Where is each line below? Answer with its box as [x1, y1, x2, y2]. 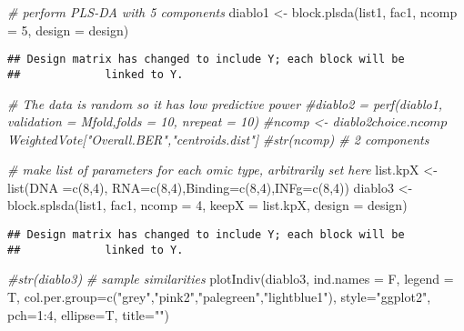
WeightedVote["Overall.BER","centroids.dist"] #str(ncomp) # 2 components [7, 129, 429, 148]
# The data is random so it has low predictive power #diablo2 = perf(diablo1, [7, 94, 443, 113]
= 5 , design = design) [7, 20, 129, 39]
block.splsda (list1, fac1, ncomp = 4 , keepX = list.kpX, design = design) [7, 196, 408, 215]
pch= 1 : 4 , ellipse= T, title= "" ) [7, 305, 169, 324]
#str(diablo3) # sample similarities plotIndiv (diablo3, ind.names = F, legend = [7, 269, 454, 288]
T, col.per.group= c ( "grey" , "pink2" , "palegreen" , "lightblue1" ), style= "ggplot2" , [7, 286, 431, 306]
